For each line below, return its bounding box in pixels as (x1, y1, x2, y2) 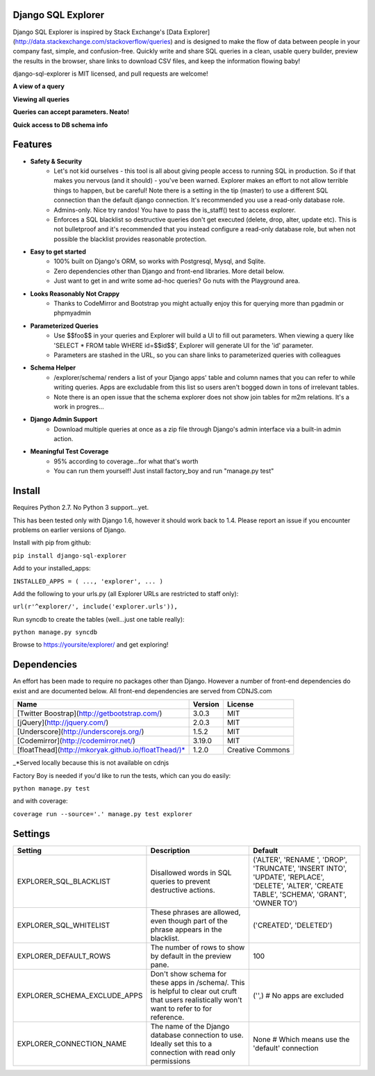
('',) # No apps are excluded (253, 991, 344, 1000)
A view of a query (12, 82, 65, 90)
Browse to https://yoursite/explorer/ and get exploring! (12, 640, 169, 649)
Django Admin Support (30, 415, 98, 424)
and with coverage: (12, 797, 69, 805)
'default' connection (253, 1043, 319, 1052)
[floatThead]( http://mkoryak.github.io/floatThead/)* (17, 745, 185, 755)
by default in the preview (150, 951, 232, 961)
